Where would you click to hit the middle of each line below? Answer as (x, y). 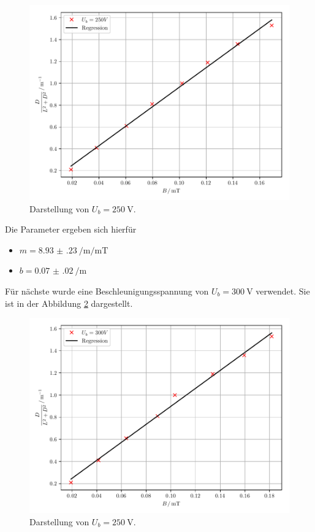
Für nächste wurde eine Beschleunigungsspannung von (107, 291)
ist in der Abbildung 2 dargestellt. (69, 303)
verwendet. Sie (283, 291)
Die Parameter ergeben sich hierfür (71, 229)
